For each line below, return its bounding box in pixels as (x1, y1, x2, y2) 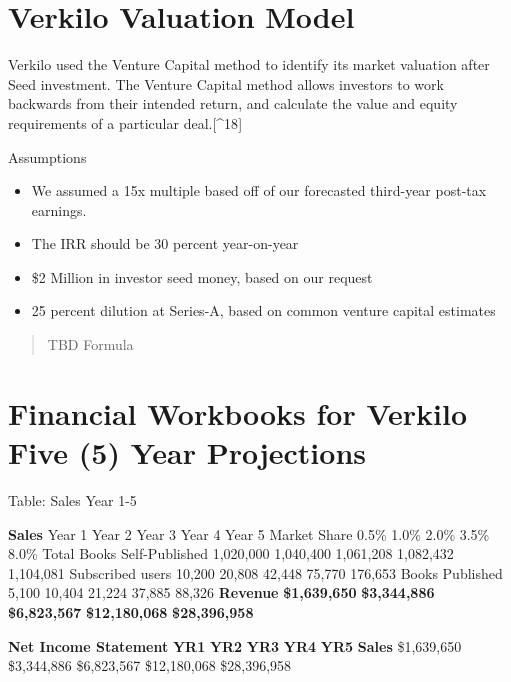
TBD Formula (47, 334, 134, 355)
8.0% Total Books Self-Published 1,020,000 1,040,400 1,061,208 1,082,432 (8, 543, 454, 564)
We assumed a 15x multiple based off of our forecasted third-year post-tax (31, 180, 487, 201)
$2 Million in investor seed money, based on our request (31, 266, 373, 287)
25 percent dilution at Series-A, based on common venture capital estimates (31, 300, 496, 321)
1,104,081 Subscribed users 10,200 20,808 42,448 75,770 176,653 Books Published (8, 562, 503, 583)
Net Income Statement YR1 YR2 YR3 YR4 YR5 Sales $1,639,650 (8, 635, 462, 656)
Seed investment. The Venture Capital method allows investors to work (8, 73, 444, 94)
